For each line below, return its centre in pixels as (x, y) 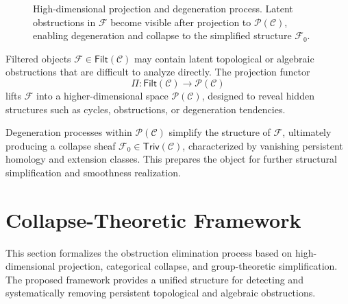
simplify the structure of (220, 132)
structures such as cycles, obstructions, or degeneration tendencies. (146, 109)
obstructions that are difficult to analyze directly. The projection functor (158, 72)
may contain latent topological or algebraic (224, 58)
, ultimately (307, 132)
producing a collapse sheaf (61, 145)
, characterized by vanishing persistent (263, 145)
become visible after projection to (181, 22)
